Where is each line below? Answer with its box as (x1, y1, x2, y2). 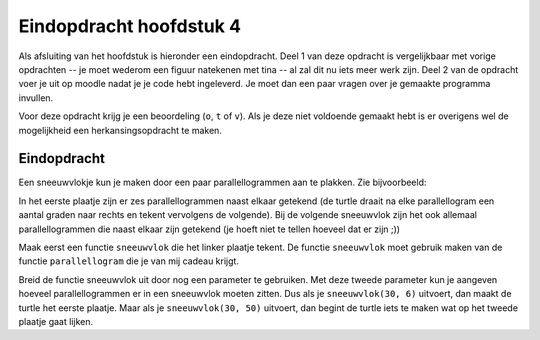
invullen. (18, 91, 54, 104)
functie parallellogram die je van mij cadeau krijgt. (18, 255, 240, 267)
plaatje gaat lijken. (18, 315, 94, 327)
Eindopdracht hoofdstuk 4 (18, 15, 242, 37)
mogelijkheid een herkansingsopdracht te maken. (18, 124, 222, 136)
